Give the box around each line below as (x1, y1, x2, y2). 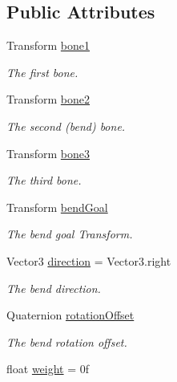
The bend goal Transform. (6, 226, 133, 242)
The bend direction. (6, 279, 101, 296)
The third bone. (6, 172, 82, 189)
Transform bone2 (6, 91, 91, 108)
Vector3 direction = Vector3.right (6, 252, 171, 269)
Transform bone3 (6, 144, 91, 161)
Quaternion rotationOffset (6, 307, 135, 323)
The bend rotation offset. (6, 333, 127, 350)
